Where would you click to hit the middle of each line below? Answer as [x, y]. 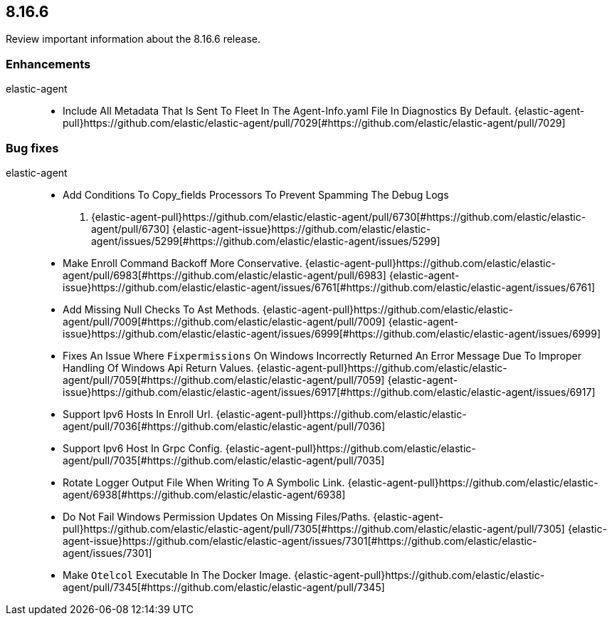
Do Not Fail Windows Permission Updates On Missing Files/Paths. [217, 516]
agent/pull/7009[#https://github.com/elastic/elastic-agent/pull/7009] [224, 321]
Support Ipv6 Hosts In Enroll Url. [138, 414]
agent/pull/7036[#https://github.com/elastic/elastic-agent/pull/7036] [224, 426]
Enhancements [48, 64]
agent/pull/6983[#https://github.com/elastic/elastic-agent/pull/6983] [225, 275]
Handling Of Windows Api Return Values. [158, 367]
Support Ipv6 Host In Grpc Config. [143, 448]
